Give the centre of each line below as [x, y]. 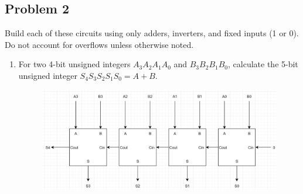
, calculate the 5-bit [263, 64]
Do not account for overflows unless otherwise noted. [99, 44]
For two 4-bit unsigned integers [74, 64]
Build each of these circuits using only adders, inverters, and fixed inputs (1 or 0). [152, 33]
